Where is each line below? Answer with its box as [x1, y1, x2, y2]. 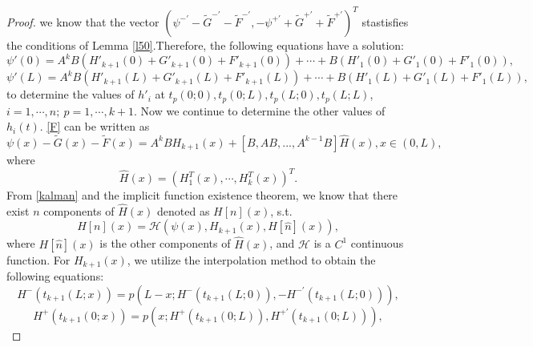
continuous [350, 235, 404, 252]
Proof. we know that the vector [6, 13, 159, 30]
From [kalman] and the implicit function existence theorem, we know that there [6, 187, 398, 204]
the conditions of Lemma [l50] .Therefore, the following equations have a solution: [6, 36, 404, 53]
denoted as [157, 202, 210, 219]
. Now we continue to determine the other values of [134, 102, 386, 119]
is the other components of [99, 235, 231, 252]
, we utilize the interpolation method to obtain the [127, 251, 376, 268]
